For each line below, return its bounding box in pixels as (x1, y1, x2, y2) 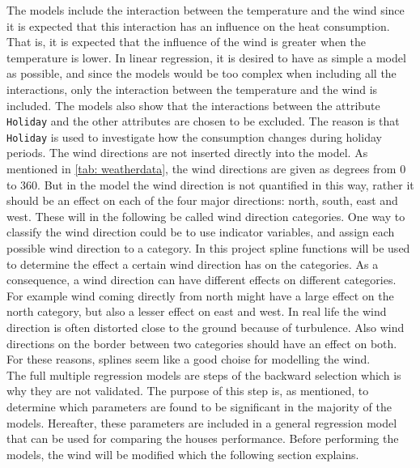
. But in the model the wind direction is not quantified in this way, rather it (37, 176, 414, 193)
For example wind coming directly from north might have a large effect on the (6, 287, 394, 304)
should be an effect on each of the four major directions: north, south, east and (6, 192, 398, 209)
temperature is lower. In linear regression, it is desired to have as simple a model (6, 49, 406, 66)
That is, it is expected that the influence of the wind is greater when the (6, 33, 367, 50)
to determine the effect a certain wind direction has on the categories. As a (6, 255, 379, 272)
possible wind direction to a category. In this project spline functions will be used (6, 240, 410, 257)
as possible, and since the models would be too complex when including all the (6, 65, 397, 82)
